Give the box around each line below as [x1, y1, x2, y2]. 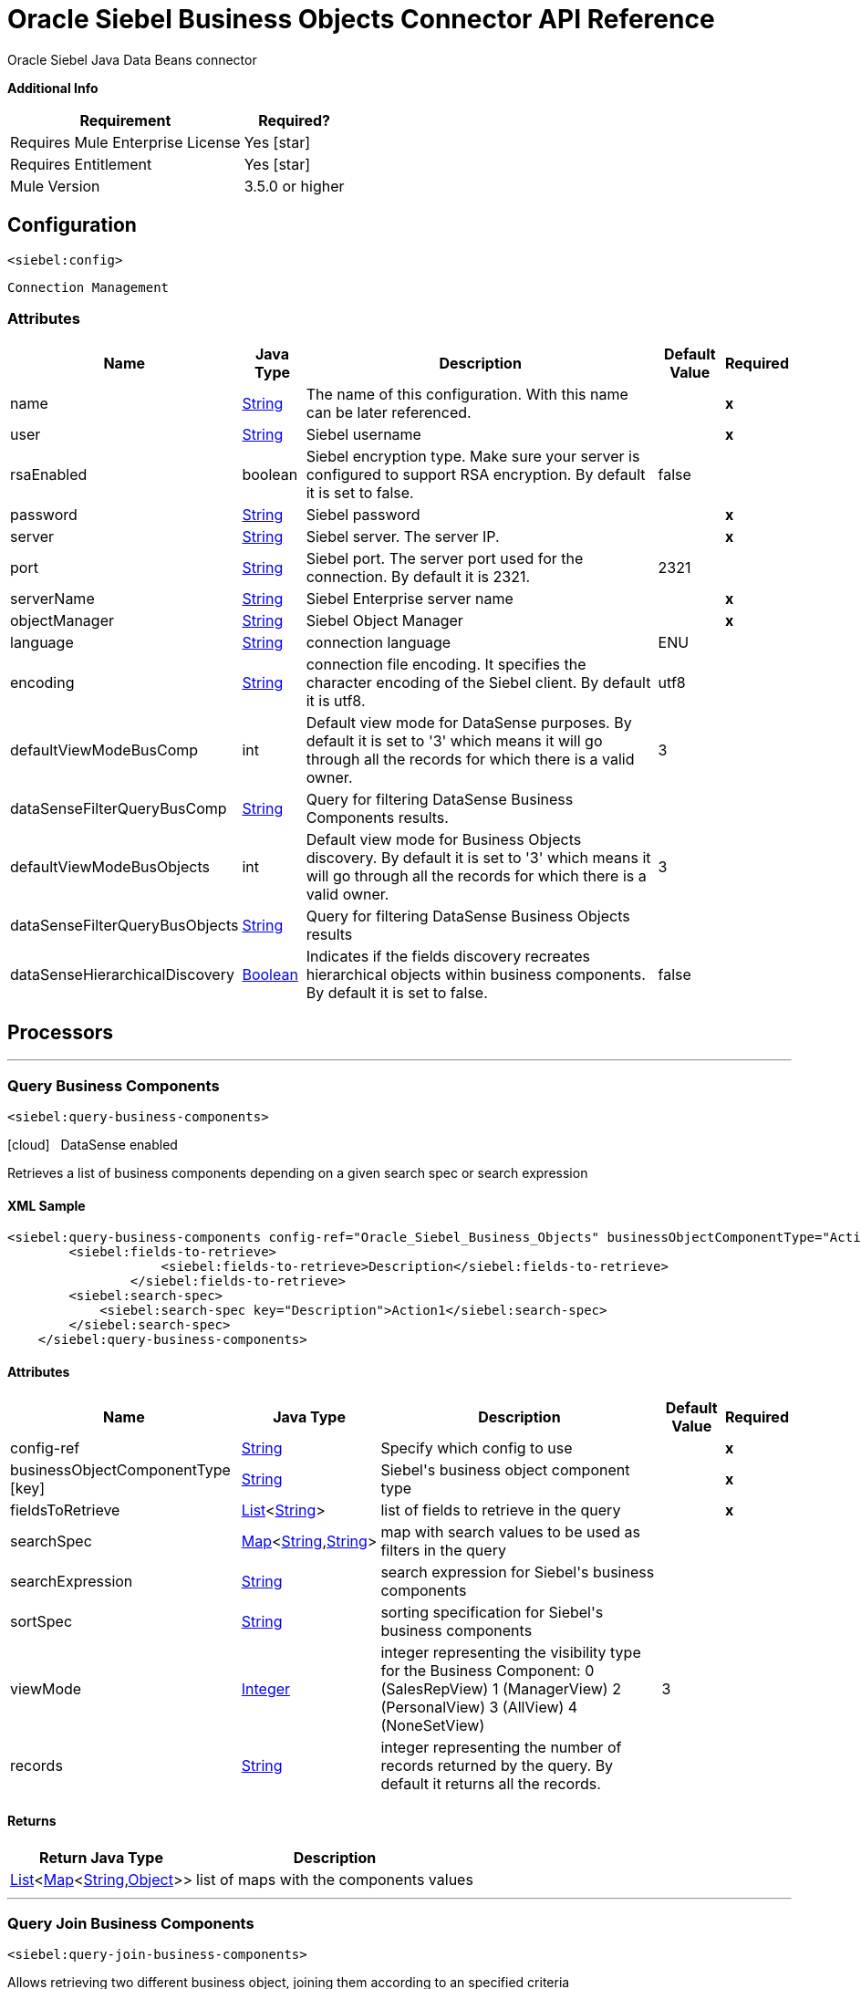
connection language [306, 633, 451, 652]
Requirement [79, 110, 171, 130]
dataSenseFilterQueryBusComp [10, 799, 227, 818]
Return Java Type [39, 1848, 163, 1867]
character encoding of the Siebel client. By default [306, 673, 651, 693]
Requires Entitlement [10, 154, 152, 173]
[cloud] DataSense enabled [7, 1136, 178, 1152]
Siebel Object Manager [306, 611, 463, 630]
